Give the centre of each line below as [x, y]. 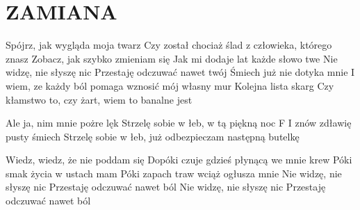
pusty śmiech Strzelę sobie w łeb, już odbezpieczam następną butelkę [153, 136]
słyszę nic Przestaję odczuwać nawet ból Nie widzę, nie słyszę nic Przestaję [166, 187]
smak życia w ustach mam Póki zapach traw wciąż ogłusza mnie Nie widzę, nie [174, 173]
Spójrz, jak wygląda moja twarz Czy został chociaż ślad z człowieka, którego [169, 45]
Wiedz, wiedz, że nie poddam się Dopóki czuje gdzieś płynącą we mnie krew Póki [179, 160]
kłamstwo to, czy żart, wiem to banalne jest [99, 99]
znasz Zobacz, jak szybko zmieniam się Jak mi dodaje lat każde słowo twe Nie [172, 58]
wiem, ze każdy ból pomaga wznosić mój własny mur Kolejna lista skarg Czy [170, 85]
